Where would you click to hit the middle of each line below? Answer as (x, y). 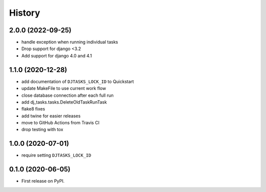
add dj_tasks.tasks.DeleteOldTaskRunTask (64, 102)
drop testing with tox (42, 130)
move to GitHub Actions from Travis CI (60, 123)
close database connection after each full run (67, 95)
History (25, 13)
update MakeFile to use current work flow (64, 88)
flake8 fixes (33, 109)
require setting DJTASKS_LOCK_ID (56, 155)
